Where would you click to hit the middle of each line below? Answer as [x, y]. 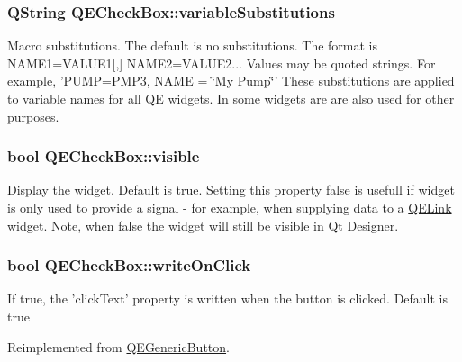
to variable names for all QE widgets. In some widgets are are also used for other [231, 98]
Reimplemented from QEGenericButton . [118, 346]
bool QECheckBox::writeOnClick [129, 265]
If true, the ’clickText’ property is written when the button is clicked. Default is [228, 299]
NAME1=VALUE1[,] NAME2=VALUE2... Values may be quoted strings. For [222, 63]
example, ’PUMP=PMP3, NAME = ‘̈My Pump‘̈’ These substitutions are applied [231, 81]
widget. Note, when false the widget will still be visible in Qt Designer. [203, 225]
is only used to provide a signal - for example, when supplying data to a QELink [230, 207]
